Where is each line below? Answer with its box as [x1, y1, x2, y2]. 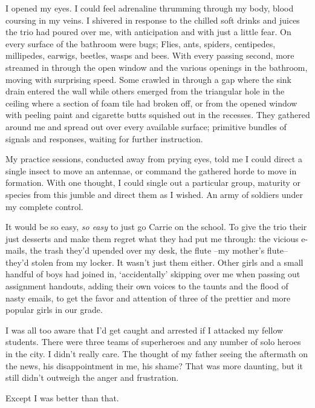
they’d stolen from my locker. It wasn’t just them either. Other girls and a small [5, 255, 304, 268]
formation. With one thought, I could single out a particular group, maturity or [5, 176, 301, 189]
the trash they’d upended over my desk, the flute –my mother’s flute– [30, 244, 288, 257]
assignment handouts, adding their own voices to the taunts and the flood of [5, 280, 288, 292]
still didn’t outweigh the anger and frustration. [5, 371, 179, 384]
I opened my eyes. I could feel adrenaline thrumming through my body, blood [5, 2, 294, 14]
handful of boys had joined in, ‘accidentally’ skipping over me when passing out [5, 268, 300, 280]
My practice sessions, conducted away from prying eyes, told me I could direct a [5, 153, 302, 165]
